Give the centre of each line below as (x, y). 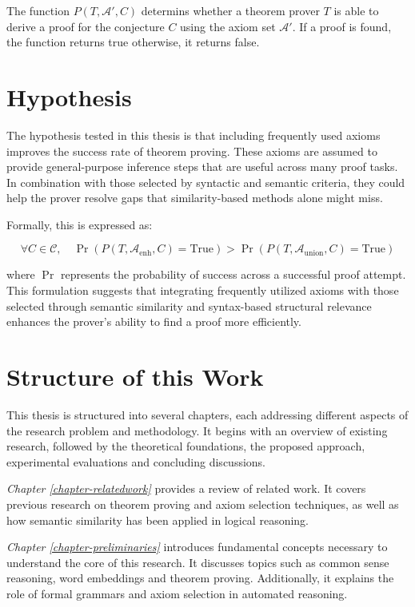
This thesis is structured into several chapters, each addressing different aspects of (207, 414)
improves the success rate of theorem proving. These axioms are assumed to (192, 151)
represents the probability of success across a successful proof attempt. (233, 274)
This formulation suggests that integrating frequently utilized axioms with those (203, 290)
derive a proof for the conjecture (86, 26)
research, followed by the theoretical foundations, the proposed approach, (186, 446)
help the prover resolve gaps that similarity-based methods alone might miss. (195, 198)
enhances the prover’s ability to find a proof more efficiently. (154, 321)
